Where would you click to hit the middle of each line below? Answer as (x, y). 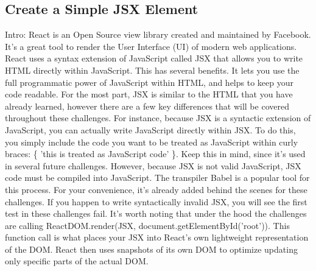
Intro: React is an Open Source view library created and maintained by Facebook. (158, 34)
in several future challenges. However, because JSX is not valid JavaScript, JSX (153, 165)
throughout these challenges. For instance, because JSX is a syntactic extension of (158, 118)
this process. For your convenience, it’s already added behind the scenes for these (156, 189)
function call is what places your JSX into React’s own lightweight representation (157, 237)
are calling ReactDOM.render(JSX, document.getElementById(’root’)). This (147, 225)
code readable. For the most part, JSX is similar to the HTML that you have (149, 94)
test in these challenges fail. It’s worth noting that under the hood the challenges (156, 213)
